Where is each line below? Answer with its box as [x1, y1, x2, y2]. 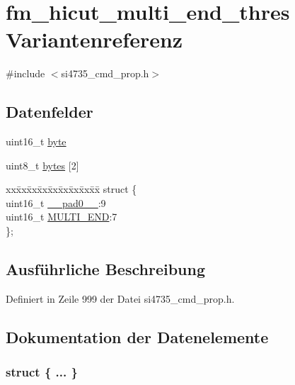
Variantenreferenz [6, 25, 183, 54]
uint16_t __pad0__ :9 [6, 195, 106, 210]
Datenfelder [6, 101, 93, 123]
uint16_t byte [6, 134, 66, 149]
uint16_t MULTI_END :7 [6, 209, 117, 224]
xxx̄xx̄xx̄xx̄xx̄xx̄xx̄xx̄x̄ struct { [6, 182, 137, 196]
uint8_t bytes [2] [6, 157, 79, 172]
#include [6, 66, 45, 81]
